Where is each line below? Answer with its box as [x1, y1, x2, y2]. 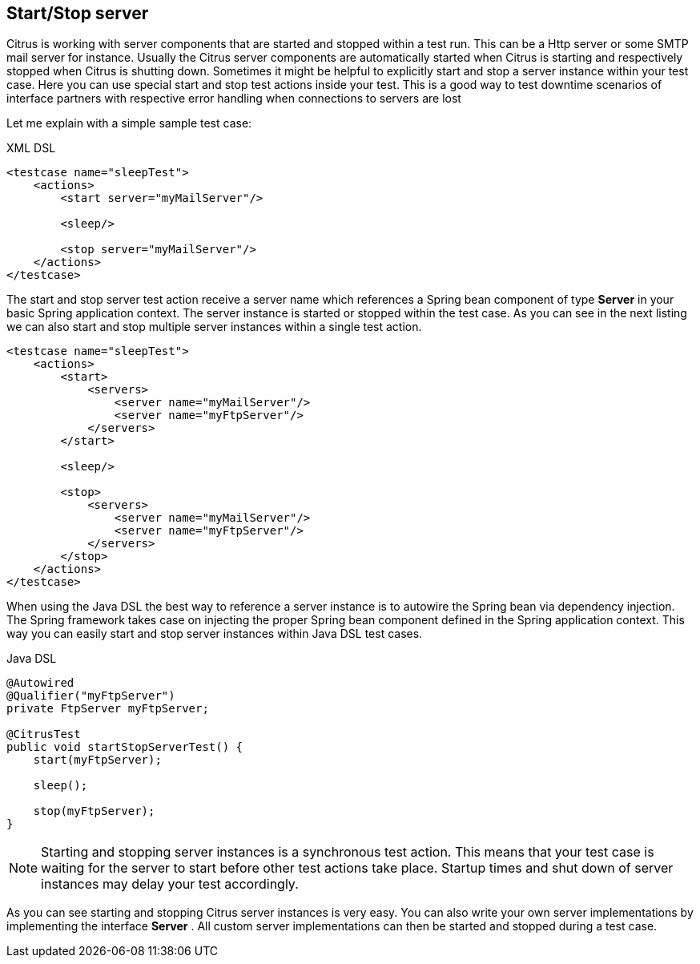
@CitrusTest [6, 728, 81, 741]
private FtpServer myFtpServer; [6, 702, 209, 716]
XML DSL [6, 141, 56, 155]
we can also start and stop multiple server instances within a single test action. [6, 320, 422, 334]
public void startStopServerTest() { [6, 740, 243, 754]
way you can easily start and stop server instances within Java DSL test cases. [6, 627, 423, 641]
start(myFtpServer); [33, 753, 162, 767]
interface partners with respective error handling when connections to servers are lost [6, 91, 461, 106]
